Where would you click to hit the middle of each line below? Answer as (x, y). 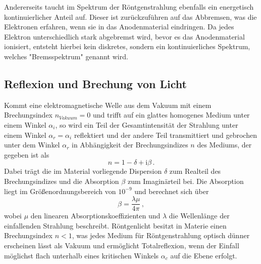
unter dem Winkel (32, 145)
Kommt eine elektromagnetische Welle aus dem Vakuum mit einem (108, 105)
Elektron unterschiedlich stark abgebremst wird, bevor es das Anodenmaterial (124, 36)
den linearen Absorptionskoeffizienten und (95, 216)
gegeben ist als (27, 154)
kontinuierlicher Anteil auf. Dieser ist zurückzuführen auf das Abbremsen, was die (130, 16)
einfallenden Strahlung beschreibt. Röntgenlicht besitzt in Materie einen (115, 225)
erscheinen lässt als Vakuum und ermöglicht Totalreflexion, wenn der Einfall (122, 245)
